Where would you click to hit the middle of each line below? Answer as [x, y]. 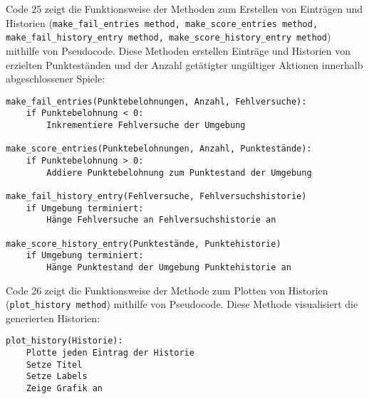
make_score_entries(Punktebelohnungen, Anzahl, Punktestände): [159, 149]
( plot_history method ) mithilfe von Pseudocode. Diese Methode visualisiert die [182, 304]
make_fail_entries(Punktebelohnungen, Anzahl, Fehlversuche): [156, 101]
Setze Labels [57, 377]
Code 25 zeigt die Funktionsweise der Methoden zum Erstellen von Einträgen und [184, 9]
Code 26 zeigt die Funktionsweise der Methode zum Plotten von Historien [167, 290]
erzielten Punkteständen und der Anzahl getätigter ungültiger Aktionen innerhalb [184, 64]
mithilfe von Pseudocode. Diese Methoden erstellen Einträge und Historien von [178, 50]
